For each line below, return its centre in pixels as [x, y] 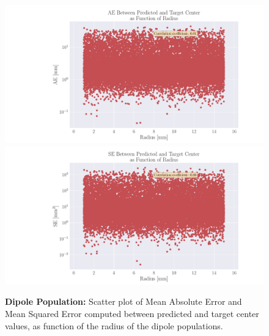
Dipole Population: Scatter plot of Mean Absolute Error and [123, 301]
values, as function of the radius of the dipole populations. [114, 325]
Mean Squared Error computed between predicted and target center [132, 313]
